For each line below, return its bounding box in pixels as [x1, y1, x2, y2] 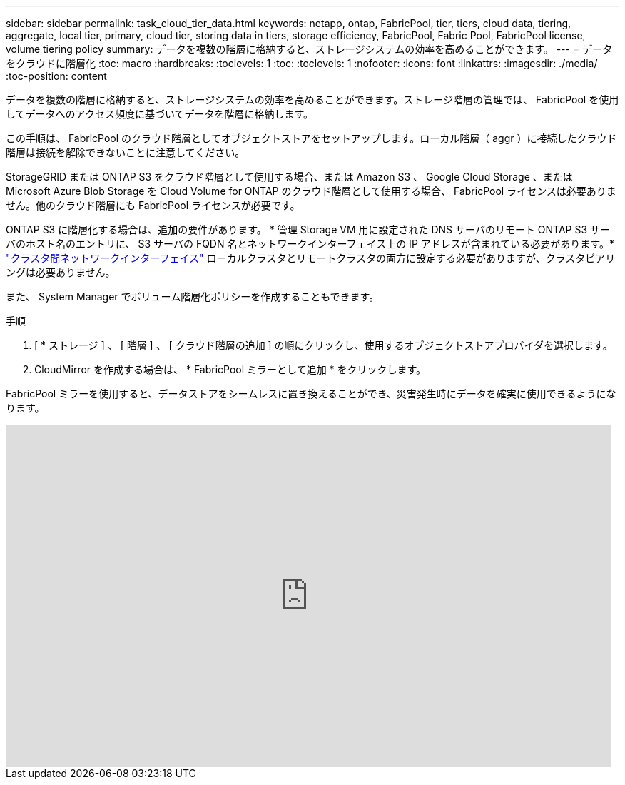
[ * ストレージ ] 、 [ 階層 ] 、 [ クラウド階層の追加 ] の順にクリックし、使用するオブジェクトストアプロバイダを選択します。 [34, 339, 613, 351]
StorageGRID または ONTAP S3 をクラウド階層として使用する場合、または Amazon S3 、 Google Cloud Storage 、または [6, 171, 573, 183]
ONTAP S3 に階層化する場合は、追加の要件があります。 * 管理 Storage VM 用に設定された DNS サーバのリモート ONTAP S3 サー [6, 223, 611, 235]
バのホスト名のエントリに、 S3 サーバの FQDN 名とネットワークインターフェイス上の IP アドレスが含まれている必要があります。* [6, 238, 614, 250]
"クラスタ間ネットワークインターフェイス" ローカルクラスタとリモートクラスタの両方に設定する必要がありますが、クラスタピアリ [6, 252, 616, 264]
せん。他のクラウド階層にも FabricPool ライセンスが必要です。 [6, 199, 300, 211]
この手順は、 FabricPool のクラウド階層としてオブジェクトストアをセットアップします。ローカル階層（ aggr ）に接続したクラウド [6, 132, 617, 144]
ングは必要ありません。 [6, 266, 116, 278]
